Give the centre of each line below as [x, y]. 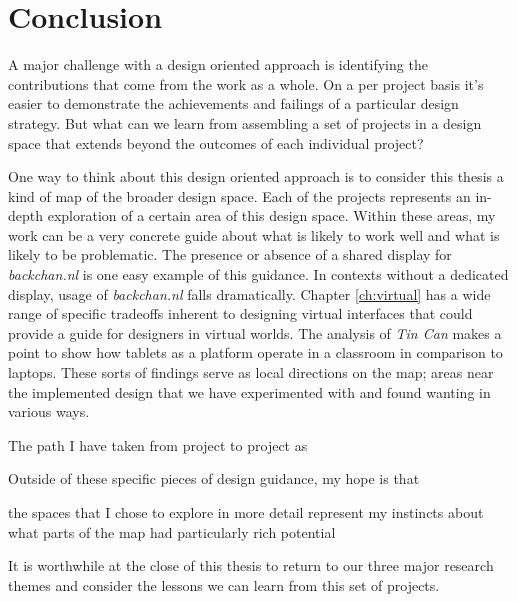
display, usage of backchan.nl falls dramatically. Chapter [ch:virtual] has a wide [249, 293]
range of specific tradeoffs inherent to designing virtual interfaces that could [240, 313]
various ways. [49, 411]
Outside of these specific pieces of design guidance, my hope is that [214, 478]
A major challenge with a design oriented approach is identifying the [218, 64]
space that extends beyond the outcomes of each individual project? [216, 142]
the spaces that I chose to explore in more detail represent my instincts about [246, 512]
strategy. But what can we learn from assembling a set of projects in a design [245, 122]
